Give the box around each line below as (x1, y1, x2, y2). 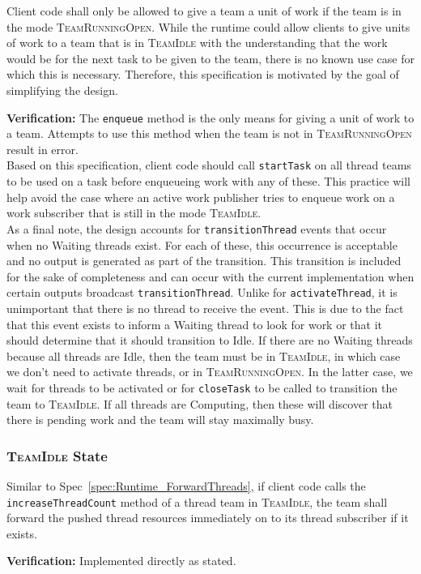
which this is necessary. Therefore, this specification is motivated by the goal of (6, 66, 399, 83)
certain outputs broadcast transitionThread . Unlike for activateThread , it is (6, 284, 398, 301)
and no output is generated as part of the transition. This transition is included (6, 252, 402, 269)
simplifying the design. (6, 81, 118, 98)
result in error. (6, 140, 79, 157)
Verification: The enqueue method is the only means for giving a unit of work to (6, 109, 415, 126)
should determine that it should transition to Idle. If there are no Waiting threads (6, 332, 413, 349)
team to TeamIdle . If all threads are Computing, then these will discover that (6, 395, 393, 412)
